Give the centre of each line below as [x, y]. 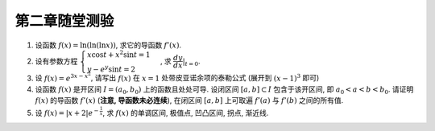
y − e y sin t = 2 [112, 68]
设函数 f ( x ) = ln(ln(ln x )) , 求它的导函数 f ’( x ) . [108, 45]
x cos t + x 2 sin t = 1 [119, 54]
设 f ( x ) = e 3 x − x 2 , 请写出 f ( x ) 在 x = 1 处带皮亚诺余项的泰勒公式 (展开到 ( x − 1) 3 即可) [177, 77]
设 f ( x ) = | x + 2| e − [67, 112]
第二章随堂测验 [64, 21]
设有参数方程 [56, 61]
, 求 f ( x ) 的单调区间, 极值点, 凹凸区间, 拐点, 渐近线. [185, 113]
